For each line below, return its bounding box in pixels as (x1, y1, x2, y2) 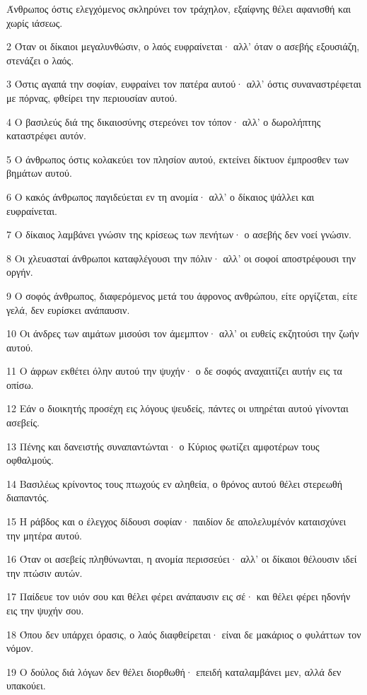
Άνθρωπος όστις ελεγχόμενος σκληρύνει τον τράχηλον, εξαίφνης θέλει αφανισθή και (6, 1, 351, 16)
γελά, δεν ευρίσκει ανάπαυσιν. (6, 302, 130, 317)
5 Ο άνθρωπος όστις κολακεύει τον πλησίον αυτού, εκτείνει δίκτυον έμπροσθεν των (6, 151, 349, 166)
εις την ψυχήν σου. (6, 603, 84, 617)
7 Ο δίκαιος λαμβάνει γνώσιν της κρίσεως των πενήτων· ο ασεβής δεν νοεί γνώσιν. (6, 227, 351, 242)
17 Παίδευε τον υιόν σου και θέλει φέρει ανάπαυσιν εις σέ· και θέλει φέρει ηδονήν (6, 589, 351, 604)
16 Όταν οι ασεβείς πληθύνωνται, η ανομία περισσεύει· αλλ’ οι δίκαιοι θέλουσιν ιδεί (6, 551, 357, 566)
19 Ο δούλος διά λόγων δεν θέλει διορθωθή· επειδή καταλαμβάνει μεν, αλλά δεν (6, 664, 342, 679)
